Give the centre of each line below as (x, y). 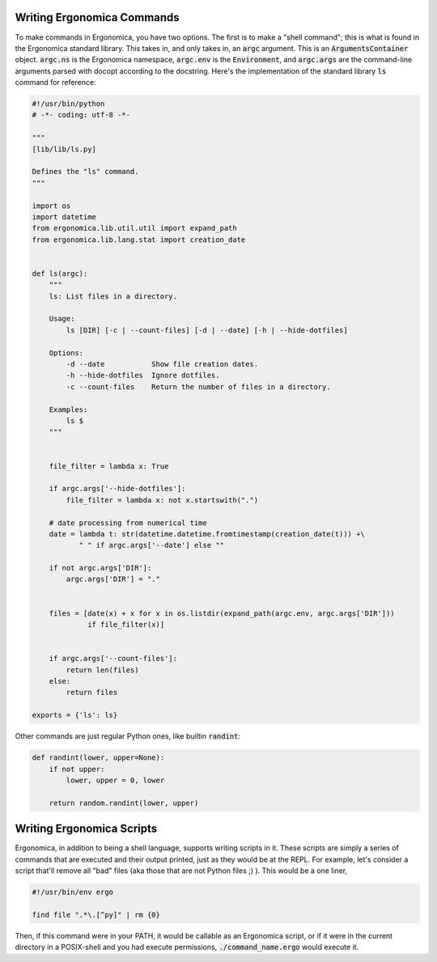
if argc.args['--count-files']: (113, 659)
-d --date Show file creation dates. (162, 364)
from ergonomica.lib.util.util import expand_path (135, 228)
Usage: (62, 319)
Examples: (68, 409)
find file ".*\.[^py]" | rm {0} (96, 915)
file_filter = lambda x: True (109, 466)
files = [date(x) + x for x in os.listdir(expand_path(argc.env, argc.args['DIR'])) (222, 613)
